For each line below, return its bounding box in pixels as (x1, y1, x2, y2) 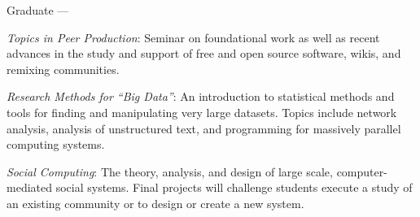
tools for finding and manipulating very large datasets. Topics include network (7, 103, 397, 120)
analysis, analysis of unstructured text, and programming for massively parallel (7, 119, 401, 137)
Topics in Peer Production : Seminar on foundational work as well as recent (7, 28, 380, 46)
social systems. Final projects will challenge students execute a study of (55, 179, 413, 196)
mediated (7, 179, 52, 196)
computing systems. (7, 136, 105, 153)
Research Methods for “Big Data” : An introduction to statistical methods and (7, 88, 395, 105)
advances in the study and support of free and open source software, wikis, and (7, 45, 401, 62)
